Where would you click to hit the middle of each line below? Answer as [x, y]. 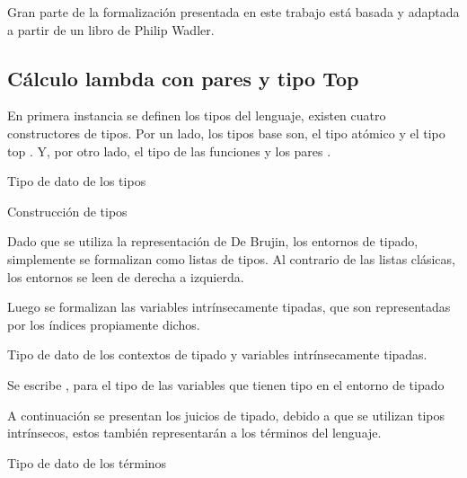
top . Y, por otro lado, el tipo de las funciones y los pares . [169, 150]
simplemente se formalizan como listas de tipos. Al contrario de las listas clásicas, [231, 258]
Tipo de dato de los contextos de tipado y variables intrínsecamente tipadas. [217, 354]
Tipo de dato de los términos [87, 462]
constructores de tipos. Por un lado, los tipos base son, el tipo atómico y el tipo [226, 133]
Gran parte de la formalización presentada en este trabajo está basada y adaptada [233, 12]
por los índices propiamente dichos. [104, 324]
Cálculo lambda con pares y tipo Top [183, 78]
